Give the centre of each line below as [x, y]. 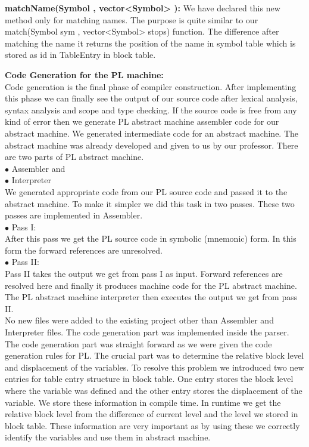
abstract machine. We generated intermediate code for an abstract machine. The [152, 133]
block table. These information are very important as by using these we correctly [152, 425]
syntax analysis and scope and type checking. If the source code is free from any [151, 110]
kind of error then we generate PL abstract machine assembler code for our [142, 121]
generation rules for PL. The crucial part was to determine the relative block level [154, 355]
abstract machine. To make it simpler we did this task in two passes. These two [150, 203]
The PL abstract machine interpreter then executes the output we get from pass [151, 297]
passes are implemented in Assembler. [74, 215]
